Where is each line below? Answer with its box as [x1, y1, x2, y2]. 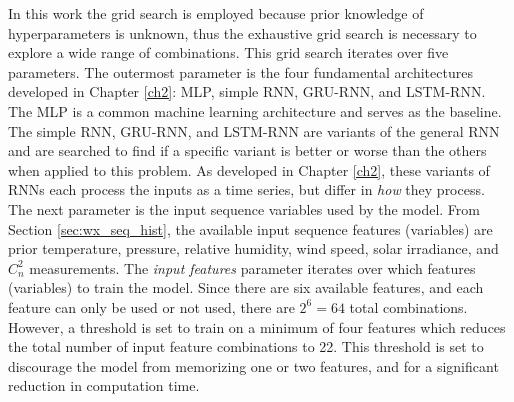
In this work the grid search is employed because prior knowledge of [8, 3, 424, 23]
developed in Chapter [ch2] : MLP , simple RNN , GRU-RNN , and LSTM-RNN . [8, 81, 486, 102]
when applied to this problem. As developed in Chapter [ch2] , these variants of [8, 159, 490, 180]
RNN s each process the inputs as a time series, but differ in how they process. [8, 179, 485, 200]
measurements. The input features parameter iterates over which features [29, 257, 476, 278]
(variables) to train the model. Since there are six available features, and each [8, 277, 484, 298]
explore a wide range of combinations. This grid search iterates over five [8, 42, 449, 63]
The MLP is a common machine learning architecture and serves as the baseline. [8, 100, 502, 121]
